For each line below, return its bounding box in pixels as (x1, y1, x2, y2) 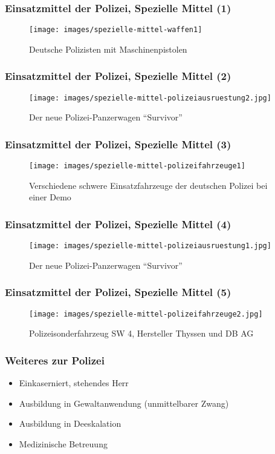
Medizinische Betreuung (19, 437, 108, 450)
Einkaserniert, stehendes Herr (19, 377, 129, 389)
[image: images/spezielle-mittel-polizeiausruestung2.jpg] (29, 93, 271, 102)
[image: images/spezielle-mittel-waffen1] (29, 25, 202, 35)
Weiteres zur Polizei (5, 352, 105, 367)
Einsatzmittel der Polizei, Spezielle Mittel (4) (5, 216, 231, 231)
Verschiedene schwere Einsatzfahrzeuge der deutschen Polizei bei (29, 179, 268, 191)
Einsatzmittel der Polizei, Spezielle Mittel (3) (5, 136, 231, 151)
